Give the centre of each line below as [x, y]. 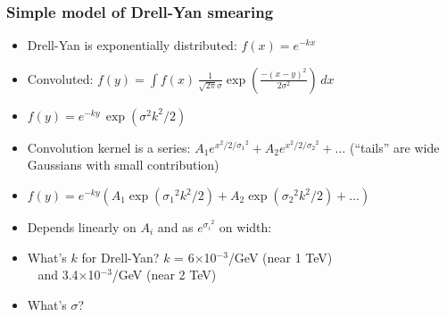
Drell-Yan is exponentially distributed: [132, 45]
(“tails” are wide [394, 147]
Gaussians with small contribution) [123, 165]
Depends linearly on [82, 227]
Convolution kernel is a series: [109, 147]
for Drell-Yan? [120, 257]
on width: [245, 227]
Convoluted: [60, 78]
